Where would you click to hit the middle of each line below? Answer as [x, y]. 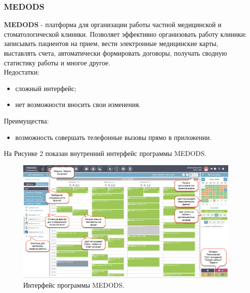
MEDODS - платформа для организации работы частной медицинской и [113, 24]
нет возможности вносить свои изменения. [78, 104]
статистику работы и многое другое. [57, 62]
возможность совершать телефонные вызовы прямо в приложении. [113, 137]
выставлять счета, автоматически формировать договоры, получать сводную [116, 53]
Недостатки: [22, 72]
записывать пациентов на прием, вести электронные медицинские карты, [111, 43]
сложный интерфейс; [46, 88]
